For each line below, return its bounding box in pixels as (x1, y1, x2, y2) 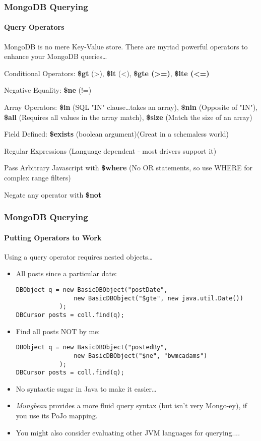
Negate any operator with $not (4, 189, 102, 200)
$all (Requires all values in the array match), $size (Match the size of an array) (4, 111, 252, 122)
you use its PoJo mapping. (16, 410, 98, 421)
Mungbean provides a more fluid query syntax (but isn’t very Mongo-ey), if (16, 400, 247, 411)
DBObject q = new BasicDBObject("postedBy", (16, 344, 168, 351)
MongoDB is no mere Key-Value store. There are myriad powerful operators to (4, 41, 248, 51)
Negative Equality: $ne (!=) (4, 85, 92, 95)
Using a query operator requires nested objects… (4, 251, 153, 262)
